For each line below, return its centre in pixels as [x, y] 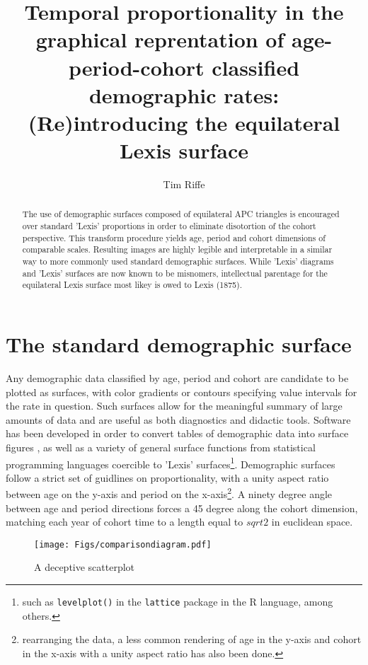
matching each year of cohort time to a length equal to [125, 522]
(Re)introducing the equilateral [184, 122]
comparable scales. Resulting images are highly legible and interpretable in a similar [177, 249]
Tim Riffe [184, 184]
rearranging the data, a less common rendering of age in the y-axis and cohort [192, 639]
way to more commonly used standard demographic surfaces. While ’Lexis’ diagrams [178, 261]
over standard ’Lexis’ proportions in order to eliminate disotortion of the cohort [169, 226]
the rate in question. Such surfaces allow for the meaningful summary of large [174, 406]
